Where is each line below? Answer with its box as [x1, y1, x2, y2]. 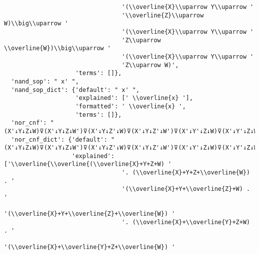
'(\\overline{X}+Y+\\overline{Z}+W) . [122, 185, 250, 193]
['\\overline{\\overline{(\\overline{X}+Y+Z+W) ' [4, 161, 172, 168]
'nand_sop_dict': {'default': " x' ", [11, 86, 140, 93]
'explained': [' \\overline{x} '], [75, 94, 193, 102]
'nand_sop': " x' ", [11, 78, 79, 85]
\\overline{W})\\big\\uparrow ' [4, 45, 111, 52]
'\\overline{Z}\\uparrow [122, 11, 204, 19]
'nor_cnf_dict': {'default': [11, 136, 108, 143]
